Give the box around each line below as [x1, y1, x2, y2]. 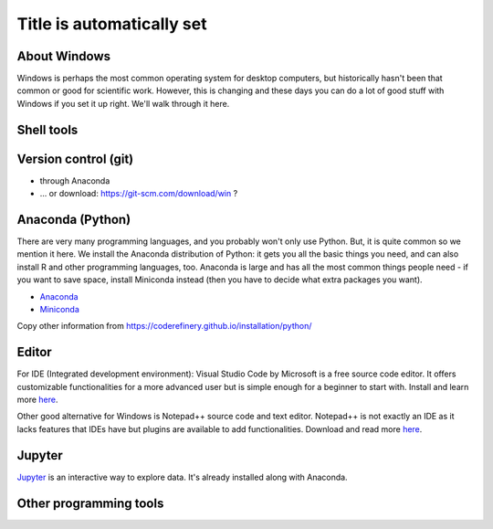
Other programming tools [16, 495, 164, 511]
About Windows [16, 48, 111, 64]
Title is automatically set [16, 14, 207, 34]
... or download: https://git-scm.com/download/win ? [39, 188, 238, 199]
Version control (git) [16, 151, 134, 166]
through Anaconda [39, 175, 110, 186]
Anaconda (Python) [16, 211, 131, 227]
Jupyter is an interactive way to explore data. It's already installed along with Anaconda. [16, 471, 348, 482]
